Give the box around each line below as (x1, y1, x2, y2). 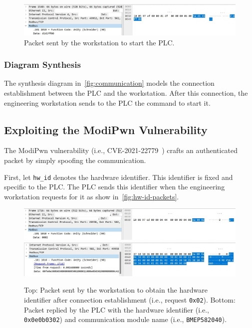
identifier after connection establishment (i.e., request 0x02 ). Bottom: (24, 295, 236, 305)
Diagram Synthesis (4, 58, 81, 71)
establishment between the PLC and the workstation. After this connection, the (4, 87, 248, 98)
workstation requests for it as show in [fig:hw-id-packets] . (4, 191, 179, 201)
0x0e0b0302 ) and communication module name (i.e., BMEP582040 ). (24, 314, 227, 325)
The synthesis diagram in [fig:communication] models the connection (4, 78, 215, 88)
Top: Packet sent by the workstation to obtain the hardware (24, 285, 208, 295)
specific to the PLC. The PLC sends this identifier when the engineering (4, 181, 225, 192)
